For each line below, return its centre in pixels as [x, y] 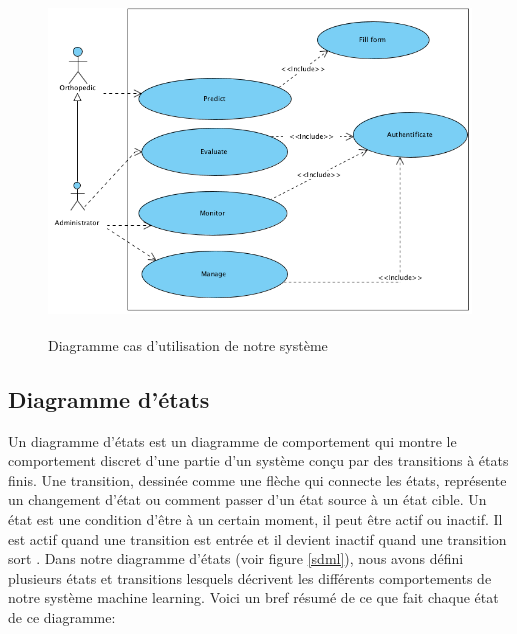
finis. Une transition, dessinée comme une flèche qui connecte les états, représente [257, 479]
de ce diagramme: [62, 616]
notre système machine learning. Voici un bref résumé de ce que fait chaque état [253, 597]
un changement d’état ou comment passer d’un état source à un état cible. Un [247, 499]
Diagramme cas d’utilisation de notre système [188, 344]
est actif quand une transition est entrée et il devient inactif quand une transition [257, 538]
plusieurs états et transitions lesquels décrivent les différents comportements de [250, 577]
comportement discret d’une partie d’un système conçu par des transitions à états [258, 460]
